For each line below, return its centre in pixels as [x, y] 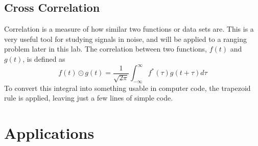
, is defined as [44, 58]
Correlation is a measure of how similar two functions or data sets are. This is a [129, 29]
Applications [49, 133]
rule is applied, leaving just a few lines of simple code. [89, 98]
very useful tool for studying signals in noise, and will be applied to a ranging [126, 39]
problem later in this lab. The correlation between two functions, [105, 49]
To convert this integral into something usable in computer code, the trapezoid [127, 88]
